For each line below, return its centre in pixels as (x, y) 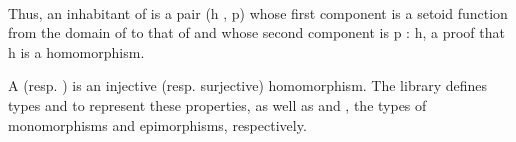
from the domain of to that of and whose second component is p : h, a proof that (256, 32)
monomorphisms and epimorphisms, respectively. (157, 124)
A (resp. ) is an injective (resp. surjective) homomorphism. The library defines (248, 85)
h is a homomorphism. (76, 51)
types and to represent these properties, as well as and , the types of (217, 104)
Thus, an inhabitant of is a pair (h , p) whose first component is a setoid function (258, 12)
